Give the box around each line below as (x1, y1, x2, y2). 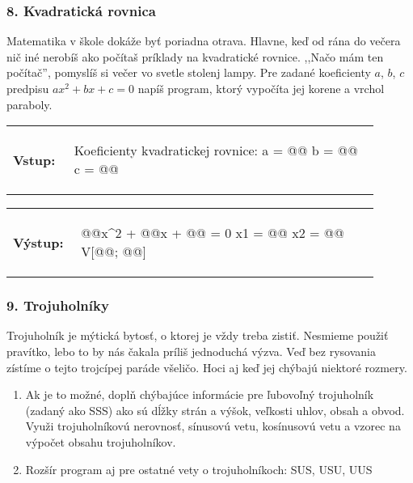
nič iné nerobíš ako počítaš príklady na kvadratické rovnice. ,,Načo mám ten (6, 48, 384, 65)
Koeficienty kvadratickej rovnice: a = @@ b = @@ (74, 141, 358, 160)
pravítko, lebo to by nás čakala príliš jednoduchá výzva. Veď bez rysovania (6, 343, 376, 359)
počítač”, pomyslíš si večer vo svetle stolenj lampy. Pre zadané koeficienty (6, 64, 371, 81)
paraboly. (6, 95, 53, 112)
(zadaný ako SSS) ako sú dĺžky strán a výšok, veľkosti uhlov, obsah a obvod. (25, 401, 405, 418)
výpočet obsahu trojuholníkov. (25, 433, 176, 450)
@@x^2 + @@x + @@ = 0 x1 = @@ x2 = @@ (81, 223, 344, 243)
